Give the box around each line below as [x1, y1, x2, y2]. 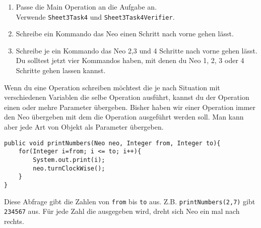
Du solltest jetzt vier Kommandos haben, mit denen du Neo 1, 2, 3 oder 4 [16, 55, 244, 66]
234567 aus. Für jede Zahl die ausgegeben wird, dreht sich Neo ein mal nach [4, 206, 240, 216]
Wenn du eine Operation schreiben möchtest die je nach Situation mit [4, 82, 220, 92]
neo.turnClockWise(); [33, 164, 105, 172]
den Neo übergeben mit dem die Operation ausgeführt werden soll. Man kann [4, 111, 244, 122]
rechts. [4, 215, 24, 226]
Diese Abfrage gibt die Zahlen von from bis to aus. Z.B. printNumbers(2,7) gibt [4, 196, 255, 206]
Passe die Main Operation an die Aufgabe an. [16, 2, 157, 12]
